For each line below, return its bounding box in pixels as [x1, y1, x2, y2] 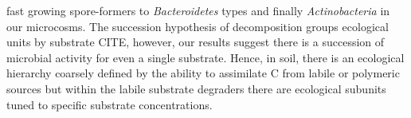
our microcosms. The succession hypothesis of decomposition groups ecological [6, 18, 389, 34]
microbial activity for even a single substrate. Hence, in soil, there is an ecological [6, 49, 405, 65]
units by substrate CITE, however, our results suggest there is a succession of [6, 33, 385, 50]
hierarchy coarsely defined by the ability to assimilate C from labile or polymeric [6, 65, 400, 81]
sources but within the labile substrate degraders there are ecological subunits [6, 80, 386, 96]
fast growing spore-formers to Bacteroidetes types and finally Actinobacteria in [6, 2, 390, 18]
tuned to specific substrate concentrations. [6, 96, 213, 112]
